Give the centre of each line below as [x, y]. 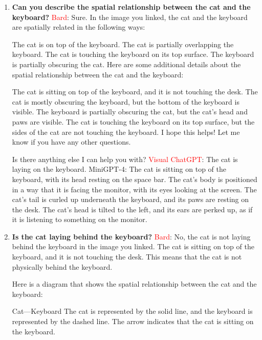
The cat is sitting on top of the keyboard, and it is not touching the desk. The [135, 92]
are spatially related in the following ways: [79, 27]
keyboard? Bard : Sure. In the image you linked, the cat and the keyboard [130, 17]
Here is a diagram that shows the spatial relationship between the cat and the [134, 284]
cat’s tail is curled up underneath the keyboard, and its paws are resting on [130, 199]
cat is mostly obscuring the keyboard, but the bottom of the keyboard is [126, 101]
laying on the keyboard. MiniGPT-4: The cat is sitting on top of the [119, 169]
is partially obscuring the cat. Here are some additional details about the [126, 64]
